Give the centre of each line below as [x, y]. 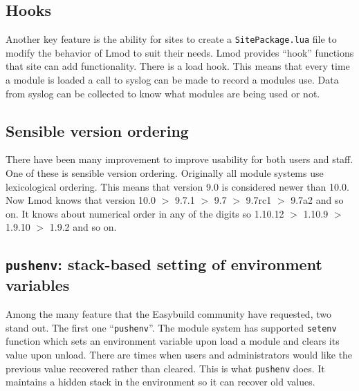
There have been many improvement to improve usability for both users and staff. [179, 159]
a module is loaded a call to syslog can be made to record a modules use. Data [172, 80]
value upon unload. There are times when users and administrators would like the [179, 355]
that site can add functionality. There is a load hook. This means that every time [178, 66]
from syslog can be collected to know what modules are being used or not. [163, 93]
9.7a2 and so [317, 200]
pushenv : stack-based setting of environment [164, 264]
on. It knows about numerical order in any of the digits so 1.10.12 [145, 213]
